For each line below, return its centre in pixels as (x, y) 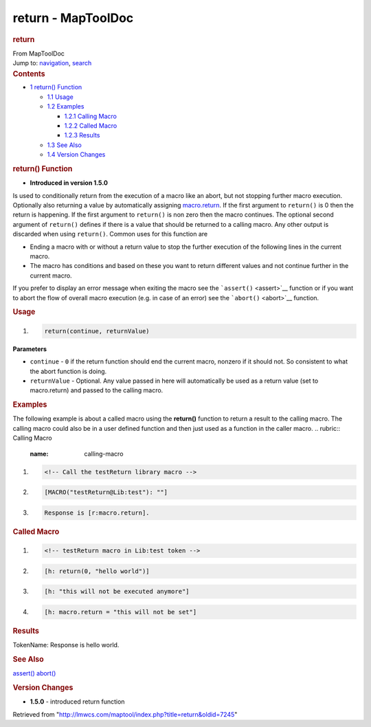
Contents (29, 74)
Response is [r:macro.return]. (97, 513)
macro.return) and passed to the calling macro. (97, 390)
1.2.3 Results (82, 135)
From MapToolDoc (39, 53)
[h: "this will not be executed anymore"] (117, 592)
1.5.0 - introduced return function (77, 702)
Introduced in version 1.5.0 (69, 183)
